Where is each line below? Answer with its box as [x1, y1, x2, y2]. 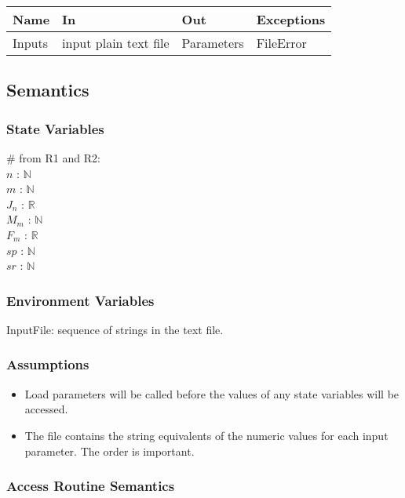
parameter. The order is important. [24, 442, 195, 459]
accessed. [24, 401, 68, 417]
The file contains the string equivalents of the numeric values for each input [24, 427, 389, 443]
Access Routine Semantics [6, 476, 175, 496]
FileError [256, 34, 307, 52]
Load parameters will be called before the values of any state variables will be [24, 385, 400, 402]
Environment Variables [6, 290, 155, 310]
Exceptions [256, 10, 326, 28]
